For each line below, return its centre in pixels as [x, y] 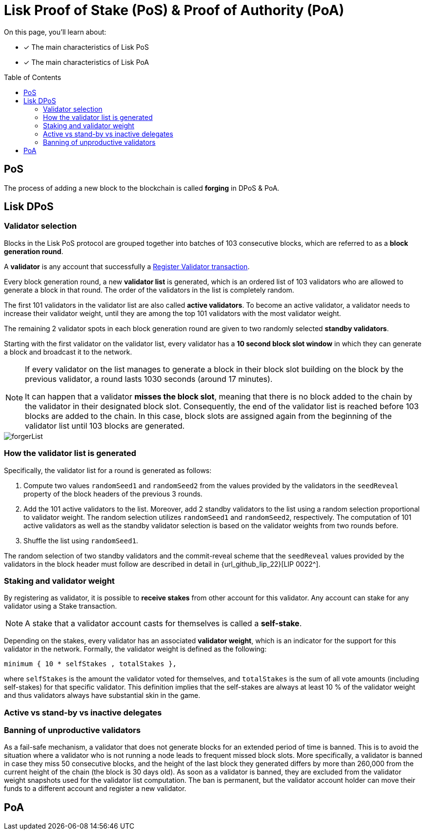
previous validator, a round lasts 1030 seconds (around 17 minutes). [149, 379]
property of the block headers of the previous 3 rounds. [113, 494]
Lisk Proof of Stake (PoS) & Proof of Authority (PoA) [174, 10]
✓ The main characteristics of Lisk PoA [86, 62]
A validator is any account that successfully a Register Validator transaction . [127, 266]
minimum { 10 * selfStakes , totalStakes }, [91, 664]
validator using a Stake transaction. [61, 606]
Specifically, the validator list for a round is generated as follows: [108, 470]
